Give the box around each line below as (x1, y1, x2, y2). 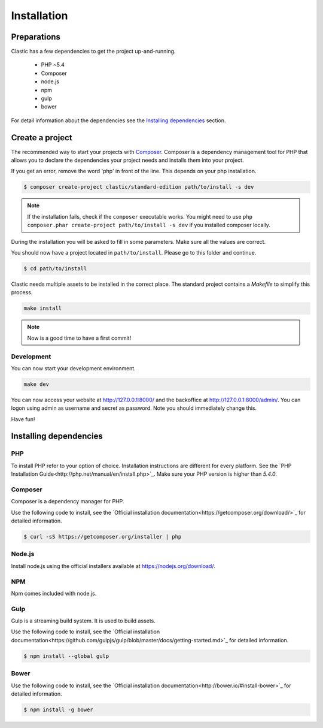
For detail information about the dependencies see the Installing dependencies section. (11, 117, 226, 124)
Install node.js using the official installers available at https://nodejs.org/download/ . (11, 562, 215, 569)
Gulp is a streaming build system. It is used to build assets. (11, 617, 156, 624)
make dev (23, 380, 50, 388)
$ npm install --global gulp (23, 653, 109, 659)
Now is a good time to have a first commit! (27, 334, 132, 342)
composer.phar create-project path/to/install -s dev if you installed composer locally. (27, 222, 270, 229)
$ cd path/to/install (23, 265, 87, 272)
